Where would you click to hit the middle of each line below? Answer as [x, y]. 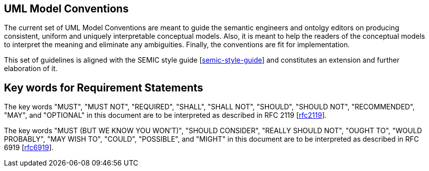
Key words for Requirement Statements [104, 87]
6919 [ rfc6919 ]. [29, 148]
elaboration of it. [31, 69]
